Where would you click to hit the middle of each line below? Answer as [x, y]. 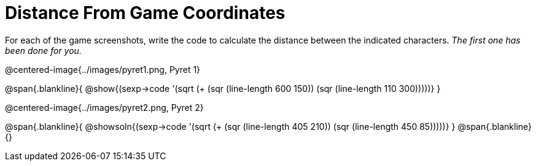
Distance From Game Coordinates [145, 13]
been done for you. [43, 50]
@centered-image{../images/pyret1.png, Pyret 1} [103, 69]
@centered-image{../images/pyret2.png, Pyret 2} [104, 107]
